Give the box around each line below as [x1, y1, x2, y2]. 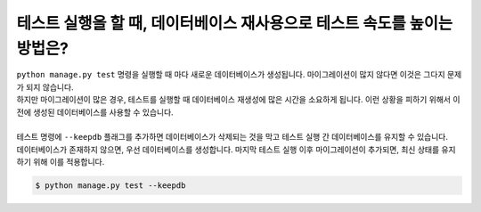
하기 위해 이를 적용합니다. [16, 157, 105, 167]
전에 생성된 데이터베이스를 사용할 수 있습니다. [16, 107, 174, 118]
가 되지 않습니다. [16, 81, 75, 93]
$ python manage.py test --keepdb [35, 181, 186, 191]
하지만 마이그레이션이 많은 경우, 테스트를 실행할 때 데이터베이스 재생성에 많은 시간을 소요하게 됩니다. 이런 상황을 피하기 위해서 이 [16, 94, 461, 105]
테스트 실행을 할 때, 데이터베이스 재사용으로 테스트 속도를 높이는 [16, 13, 453, 33]
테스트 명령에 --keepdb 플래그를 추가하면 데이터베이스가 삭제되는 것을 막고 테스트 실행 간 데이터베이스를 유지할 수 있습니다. [16, 132, 449, 143]
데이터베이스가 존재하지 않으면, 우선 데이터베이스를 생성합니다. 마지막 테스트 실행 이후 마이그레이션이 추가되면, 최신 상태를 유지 [16, 143, 456, 155]
